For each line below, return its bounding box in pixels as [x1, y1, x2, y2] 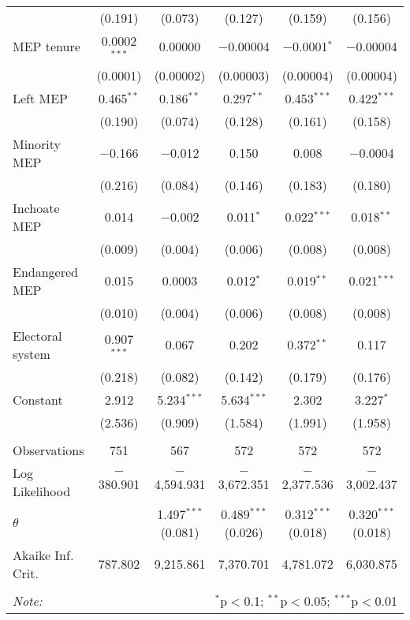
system [13, 344, 50, 363]
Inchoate [13, 198, 60, 217]
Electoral [13, 326, 62, 345]
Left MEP [13, 88, 69, 107]
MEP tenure [13, 37, 80, 56]
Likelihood [13, 481, 71, 500]
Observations [13, 440, 84, 459]
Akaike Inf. [13, 545, 74, 564]
